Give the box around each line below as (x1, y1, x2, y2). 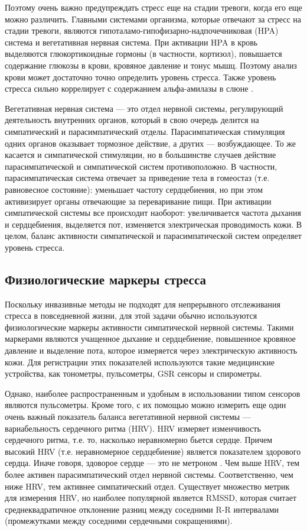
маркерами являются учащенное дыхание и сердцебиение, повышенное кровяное (5, 332, 296, 345)
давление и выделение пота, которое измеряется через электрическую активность (5, 344, 298, 357)
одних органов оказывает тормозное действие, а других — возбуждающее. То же (5, 137, 296, 149)
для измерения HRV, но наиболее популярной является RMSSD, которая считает (5, 491, 297, 504)
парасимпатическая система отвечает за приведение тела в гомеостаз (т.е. (5, 171, 270, 184)
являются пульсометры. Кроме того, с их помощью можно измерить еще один (5, 399, 286, 411)
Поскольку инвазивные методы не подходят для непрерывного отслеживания (5, 297, 280, 310)
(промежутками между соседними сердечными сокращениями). (5, 514, 233, 527)
